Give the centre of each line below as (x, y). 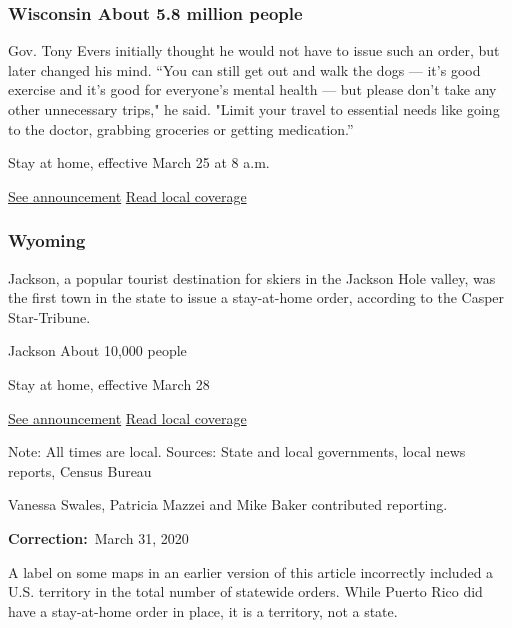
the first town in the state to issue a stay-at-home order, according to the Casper (256, 297)
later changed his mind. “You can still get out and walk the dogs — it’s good (244, 69)
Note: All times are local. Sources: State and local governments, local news (237, 451)
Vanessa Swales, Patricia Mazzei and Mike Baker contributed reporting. (228, 504)
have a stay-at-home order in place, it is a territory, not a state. (203, 610)
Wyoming (47, 240)
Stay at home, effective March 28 (109, 383)
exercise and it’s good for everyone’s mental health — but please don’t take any (252, 89)
